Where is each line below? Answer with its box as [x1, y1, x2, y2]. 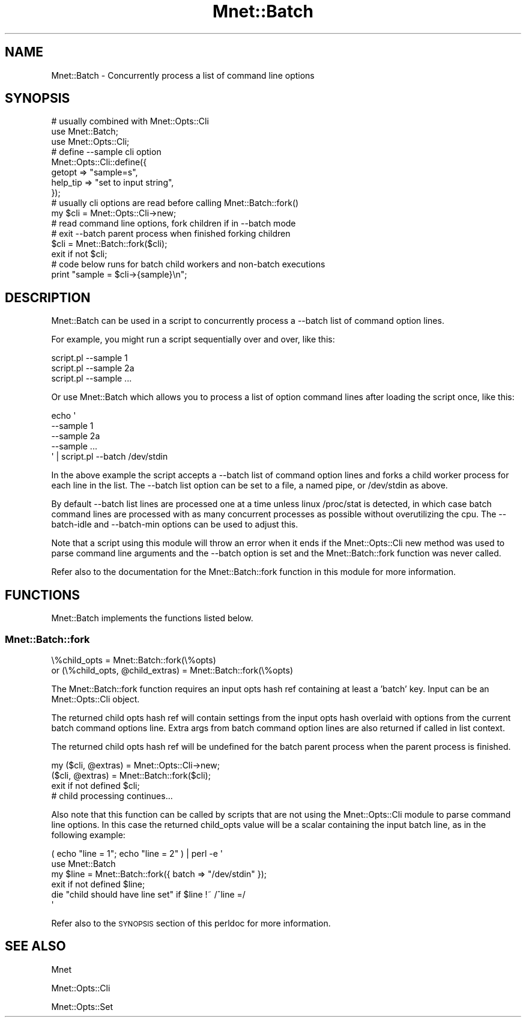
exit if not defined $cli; [51, 780, 140, 791]
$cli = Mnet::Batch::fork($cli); [51, 239, 168, 249]
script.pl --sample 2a [51, 363, 135, 374]
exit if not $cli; [51, 249, 107, 260]
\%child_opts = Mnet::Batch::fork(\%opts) [51, 654, 216, 665]
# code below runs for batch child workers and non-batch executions [51, 259, 325, 270]
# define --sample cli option [51, 147, 162, 157]
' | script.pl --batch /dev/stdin [51, 451, 168, 462]
